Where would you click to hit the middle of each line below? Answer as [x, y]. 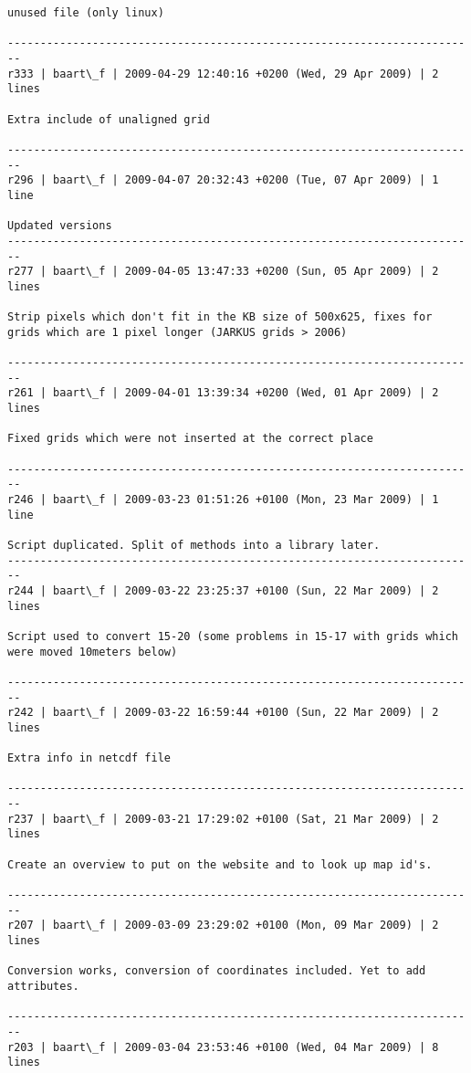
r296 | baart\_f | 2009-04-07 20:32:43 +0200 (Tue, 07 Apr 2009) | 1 [223, 180]
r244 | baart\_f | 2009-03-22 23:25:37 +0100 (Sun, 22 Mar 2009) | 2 [223, 590]
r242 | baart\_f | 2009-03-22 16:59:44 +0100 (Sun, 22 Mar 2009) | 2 [223, 713]
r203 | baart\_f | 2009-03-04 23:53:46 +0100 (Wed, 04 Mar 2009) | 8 [223, 1047]
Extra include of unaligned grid [109, 119]
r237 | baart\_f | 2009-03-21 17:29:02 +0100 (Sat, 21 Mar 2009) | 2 [223, 819]
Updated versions [60, 226]
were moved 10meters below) [93, 652]
